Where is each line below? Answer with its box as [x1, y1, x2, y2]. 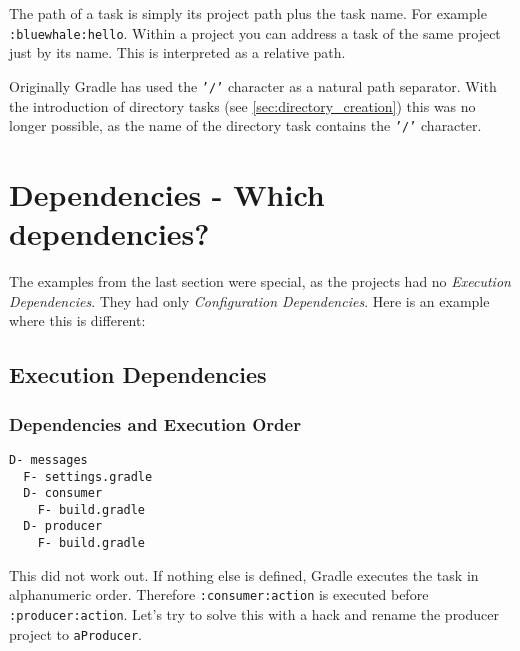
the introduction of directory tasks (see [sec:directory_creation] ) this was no [9, 95, 476, 116]
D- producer [23, 519, 103, 534]
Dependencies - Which [9, 173, 325, 214]
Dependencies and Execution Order [9, 411, 301, 436]
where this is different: [9, 310, 146, 331]
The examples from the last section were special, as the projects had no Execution [9, 271, 511, 292]
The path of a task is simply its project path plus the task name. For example [9, 3, 487, 23]
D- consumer [23, 486, 103, 501]
